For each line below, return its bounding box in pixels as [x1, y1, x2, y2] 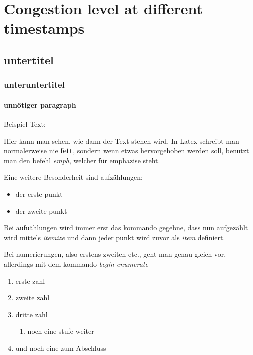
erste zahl [15, 275, 45, 286]
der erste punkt [15, 188, 63, 199]
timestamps [4, 18, 85, 38]
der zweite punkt [15, 205, 67, 216]
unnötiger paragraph [4, 99, 76, 110]
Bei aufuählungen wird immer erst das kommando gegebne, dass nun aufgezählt [4, 222, 248, 233]
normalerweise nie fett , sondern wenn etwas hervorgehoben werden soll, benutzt [4, 145, 249, 156]
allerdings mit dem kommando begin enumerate [4, 258, 148, 269]
